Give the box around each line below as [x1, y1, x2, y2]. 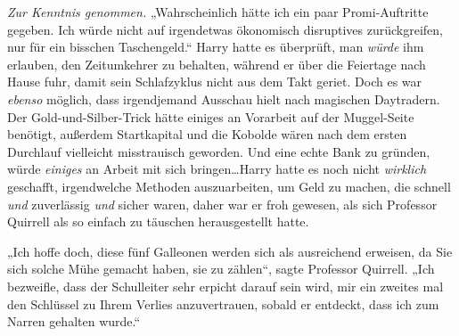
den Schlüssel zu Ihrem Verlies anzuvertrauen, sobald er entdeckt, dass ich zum [7, 294, 439, 313]
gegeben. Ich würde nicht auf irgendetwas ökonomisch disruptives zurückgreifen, [7, 20, 443, 38]
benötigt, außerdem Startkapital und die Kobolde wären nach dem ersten [7, 125, 407, 143]
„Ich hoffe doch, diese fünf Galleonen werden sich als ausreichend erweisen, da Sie [7, 242, 453, 260]
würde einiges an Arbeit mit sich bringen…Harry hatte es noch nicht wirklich [7, 160, 427, 178]
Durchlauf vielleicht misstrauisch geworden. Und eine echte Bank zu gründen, [7, 142, 430, 160]
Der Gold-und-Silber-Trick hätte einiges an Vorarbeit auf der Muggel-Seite [7, 107, 414, 126]
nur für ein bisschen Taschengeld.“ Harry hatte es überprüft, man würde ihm [7, 37, 424, 56]
